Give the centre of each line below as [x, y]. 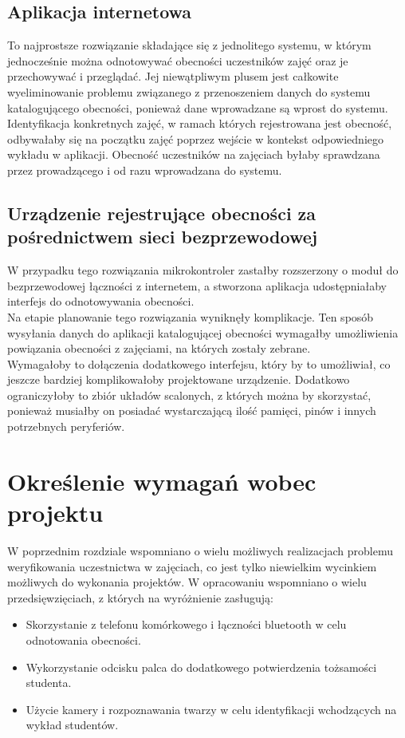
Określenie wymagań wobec [162, 481]
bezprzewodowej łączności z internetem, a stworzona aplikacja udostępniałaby [197, 285]
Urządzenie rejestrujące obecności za [162, 213]
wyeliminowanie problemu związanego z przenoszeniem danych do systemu [189, 91]
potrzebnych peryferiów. [66, 426]
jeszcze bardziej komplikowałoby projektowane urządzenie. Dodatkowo [179, 379]
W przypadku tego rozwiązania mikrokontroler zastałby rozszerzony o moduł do [203, 270]
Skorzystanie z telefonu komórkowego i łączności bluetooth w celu [186, 624]
